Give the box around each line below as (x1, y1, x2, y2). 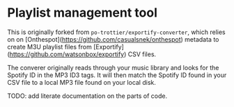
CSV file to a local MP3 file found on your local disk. (7, 78, 157, 86)
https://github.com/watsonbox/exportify (9, 50, 125, 58)
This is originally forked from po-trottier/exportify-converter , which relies (7, 28, 226, 36)
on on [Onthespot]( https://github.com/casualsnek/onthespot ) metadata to (7, 35, 219, 43)
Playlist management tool (7, 5, 158, 21)
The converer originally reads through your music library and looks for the (7, 63, 219, 72)
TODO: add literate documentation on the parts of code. (7, 92, 168, 100)
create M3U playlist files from (7, 42, 92, 51)
